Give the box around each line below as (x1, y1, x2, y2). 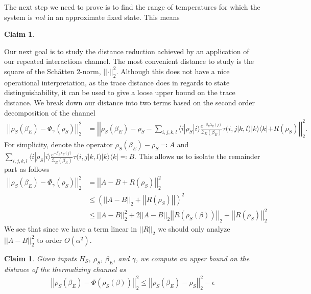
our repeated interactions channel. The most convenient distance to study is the (4, 56, 254, 66)
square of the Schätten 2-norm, (4, 65, 101, 76)
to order (37, 234, 62, 245)
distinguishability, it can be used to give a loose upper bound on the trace (4, 87, 235, 98)
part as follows (4, 164, 50, 174)
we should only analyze (158, 223, 230, 234)
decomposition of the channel (4, 107, 95, 118)
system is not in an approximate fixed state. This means (4, 11, 180, 22)
